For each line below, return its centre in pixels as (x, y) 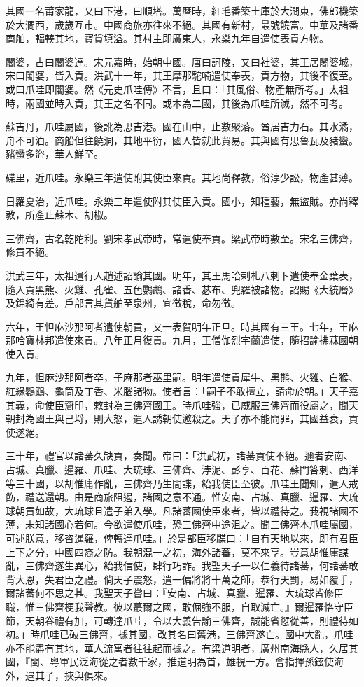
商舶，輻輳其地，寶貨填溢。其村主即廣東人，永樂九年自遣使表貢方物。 (167, 38)
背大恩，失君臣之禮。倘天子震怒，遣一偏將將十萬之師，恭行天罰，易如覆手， (182, 579)
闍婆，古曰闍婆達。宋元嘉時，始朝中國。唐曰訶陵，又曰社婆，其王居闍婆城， (182, 61)
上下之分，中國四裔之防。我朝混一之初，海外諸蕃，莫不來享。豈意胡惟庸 (172, 551)
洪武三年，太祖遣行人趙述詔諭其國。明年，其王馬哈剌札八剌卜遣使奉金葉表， (182, 275)
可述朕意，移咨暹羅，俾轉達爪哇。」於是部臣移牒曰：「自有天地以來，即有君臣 (182, 538)
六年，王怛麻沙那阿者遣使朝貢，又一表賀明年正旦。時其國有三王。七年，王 (177, 326)
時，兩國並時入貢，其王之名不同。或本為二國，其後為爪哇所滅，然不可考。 (177, 103)
